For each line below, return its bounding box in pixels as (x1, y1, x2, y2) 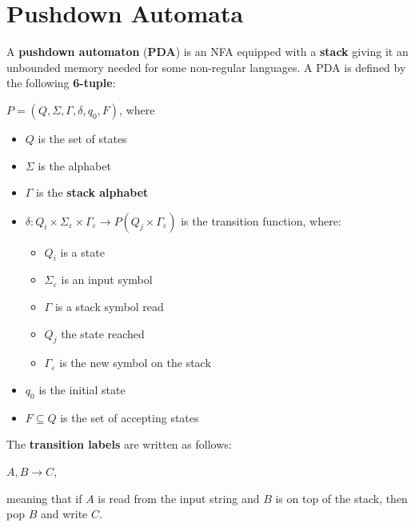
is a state (60, 243, 105, 260)
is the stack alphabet (36, 184, 149, 201)
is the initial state (38, 381, 126, 398)
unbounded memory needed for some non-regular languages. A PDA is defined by (6, 58, 406, 75)
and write (40, 505, 88, 522)
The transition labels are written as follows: (6, 436, 232, 453)
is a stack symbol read (54, 298, 164, 315)
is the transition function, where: (181, 212, 341, 229)
